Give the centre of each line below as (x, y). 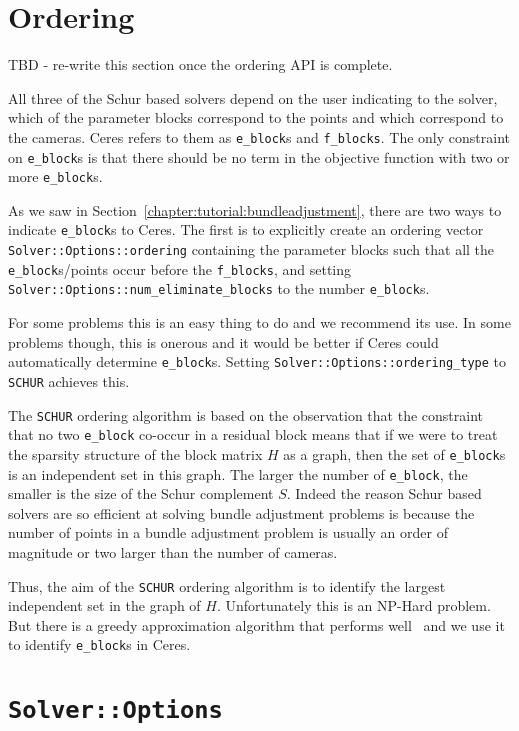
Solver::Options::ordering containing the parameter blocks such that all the (251, 249)
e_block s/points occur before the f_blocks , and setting (180, 268)
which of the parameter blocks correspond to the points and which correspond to (256, 117)
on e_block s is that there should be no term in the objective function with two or (259, 156)
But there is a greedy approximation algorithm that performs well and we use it (256, 624)
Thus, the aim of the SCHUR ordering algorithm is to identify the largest (227, 585)
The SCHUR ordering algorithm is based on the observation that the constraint (245, 414)
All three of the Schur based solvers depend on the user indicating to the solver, (253, 97)
